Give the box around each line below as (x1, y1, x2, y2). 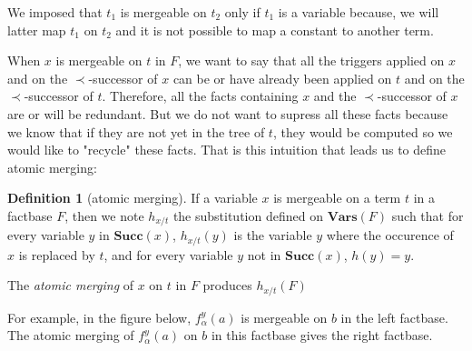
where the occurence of (326, 226, 454, 245)
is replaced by (18, 245, 95, 264)
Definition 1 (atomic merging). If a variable (7, 188, 258, 207)
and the (313, 86, 357, 105)
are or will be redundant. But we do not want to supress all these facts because (7, 104, 448, 123)
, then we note (64, 206, 144, 225)
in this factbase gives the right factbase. (211, 326, 433, 345)
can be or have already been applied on (172, 68, 392, 87)
